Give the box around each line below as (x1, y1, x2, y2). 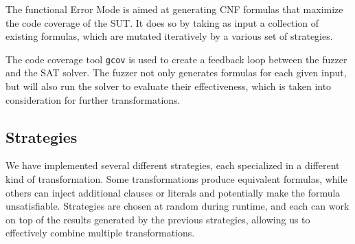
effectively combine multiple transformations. (5, 225, 195, 240)
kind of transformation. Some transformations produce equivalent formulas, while (5, 172, 347, 186)
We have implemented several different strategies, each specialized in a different (5, 158, 340, 173)
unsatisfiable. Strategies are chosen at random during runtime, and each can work (5, 199, 350, 213)
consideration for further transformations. (5, 92, 181, 107)
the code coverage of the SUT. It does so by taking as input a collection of (5, 15, 319, 30)
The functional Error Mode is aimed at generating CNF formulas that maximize (5, 2, 343, 16)
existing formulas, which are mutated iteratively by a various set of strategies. (5, 29, 333, 43)
